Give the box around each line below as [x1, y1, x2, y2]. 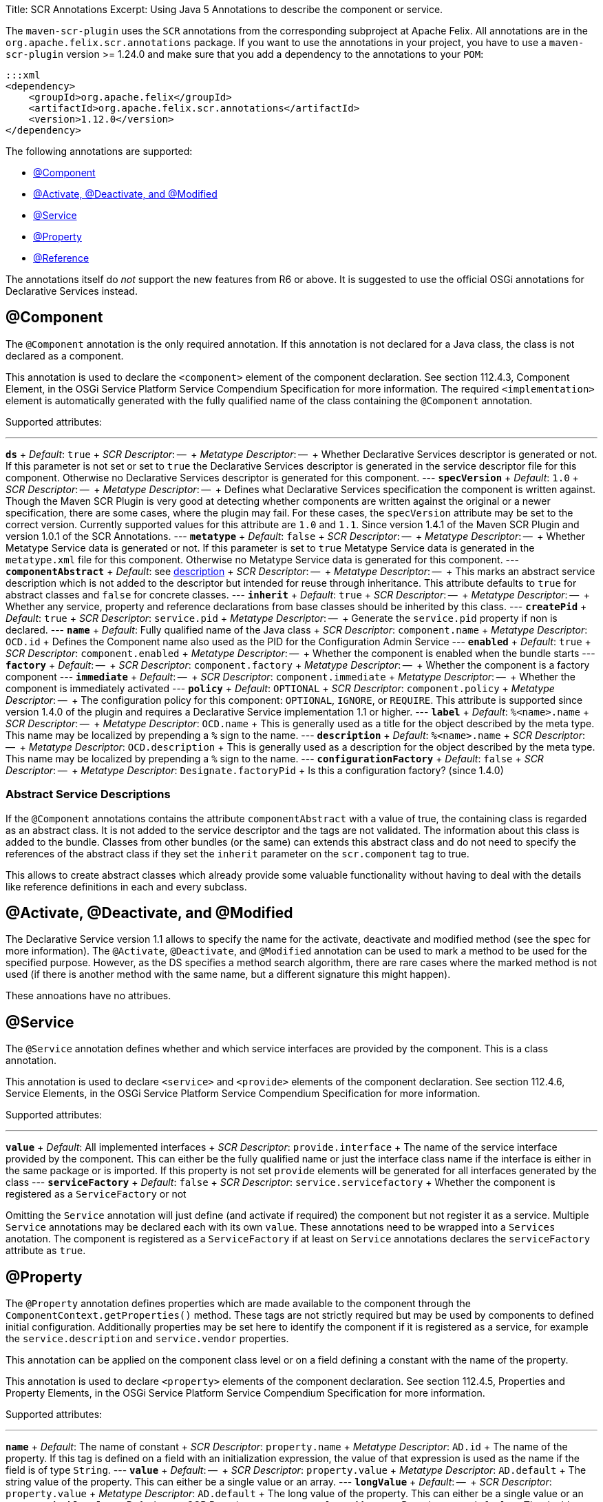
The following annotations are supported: [6, 145, 193, 157]
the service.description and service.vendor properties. [6, 1333, 289, 1345]
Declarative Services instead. [6, 285, 138, 297]
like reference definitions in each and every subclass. [6, 880, 247, 893]
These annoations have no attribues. [6, 990, 171, 1002]
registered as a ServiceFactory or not [6, 1188, 187, 1200]
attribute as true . [6, 1244, 86, 1257]
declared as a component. [6, 349, 124, 362]
